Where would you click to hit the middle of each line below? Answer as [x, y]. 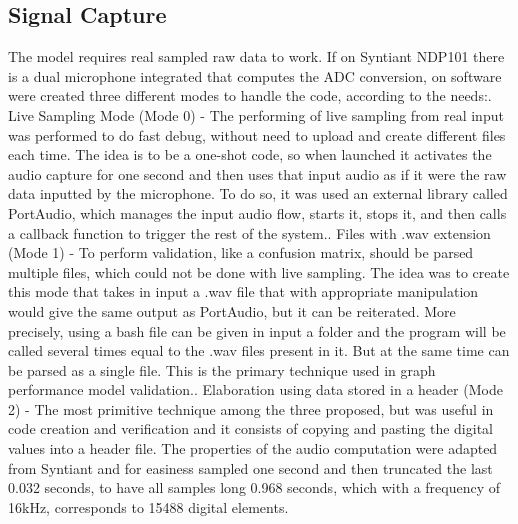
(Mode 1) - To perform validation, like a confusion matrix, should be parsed [241, 252]
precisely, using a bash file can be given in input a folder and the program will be [257, 330]
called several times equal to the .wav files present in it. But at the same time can [259, 350]
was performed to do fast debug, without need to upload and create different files [257, 134]
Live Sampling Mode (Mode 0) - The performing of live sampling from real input [256, 114]
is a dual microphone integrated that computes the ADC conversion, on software [255, 75]
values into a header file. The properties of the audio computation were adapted [253, 448]
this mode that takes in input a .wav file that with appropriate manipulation [243, 291]
